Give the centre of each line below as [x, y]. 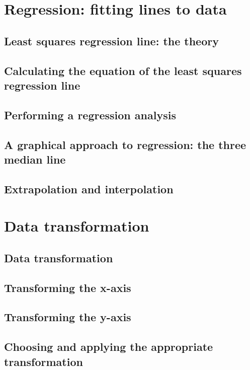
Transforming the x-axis [68, 287]
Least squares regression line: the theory [111, 41]
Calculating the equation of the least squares [123, 70]
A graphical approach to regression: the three [125, 144]
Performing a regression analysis [90, 115]
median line [35, 159]
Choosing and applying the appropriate [109, 347]
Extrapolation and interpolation [89, 189]
